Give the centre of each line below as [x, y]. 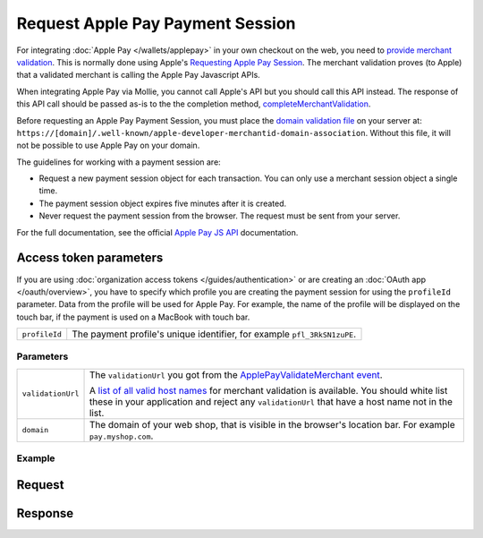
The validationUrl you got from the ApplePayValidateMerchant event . [236, 374]
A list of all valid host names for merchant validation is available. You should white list [268, 390]
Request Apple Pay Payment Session [156, 23]
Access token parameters [90, 258]
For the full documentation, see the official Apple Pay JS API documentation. [157, 232]
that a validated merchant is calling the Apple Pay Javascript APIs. [139, 75]
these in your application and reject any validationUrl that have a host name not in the [271, 401]
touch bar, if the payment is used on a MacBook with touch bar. [133, 317]
